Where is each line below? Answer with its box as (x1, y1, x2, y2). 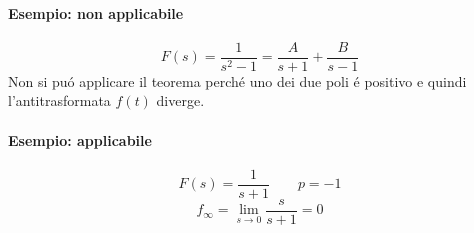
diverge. (156, 90, 205, 111)
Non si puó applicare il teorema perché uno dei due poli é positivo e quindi (8, 70, 467, 91)
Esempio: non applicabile (8, 2, 184, 23)
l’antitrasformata (8, 90, 111, 111)
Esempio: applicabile (8, 129, 152, 150)
